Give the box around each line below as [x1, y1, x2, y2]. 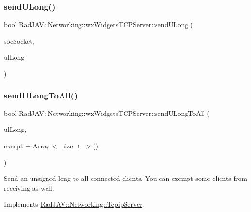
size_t [62, 141, 81, 150]
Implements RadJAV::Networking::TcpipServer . [4, 199, 144, 209]
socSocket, [4, 35, 34, 46]
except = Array [4, 141, 50, 150]
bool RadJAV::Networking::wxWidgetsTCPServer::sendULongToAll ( [4, 108, 210, 118]
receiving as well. [4, 182, 54, 193]
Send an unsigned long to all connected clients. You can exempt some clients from [4, 173, 247, 183]
